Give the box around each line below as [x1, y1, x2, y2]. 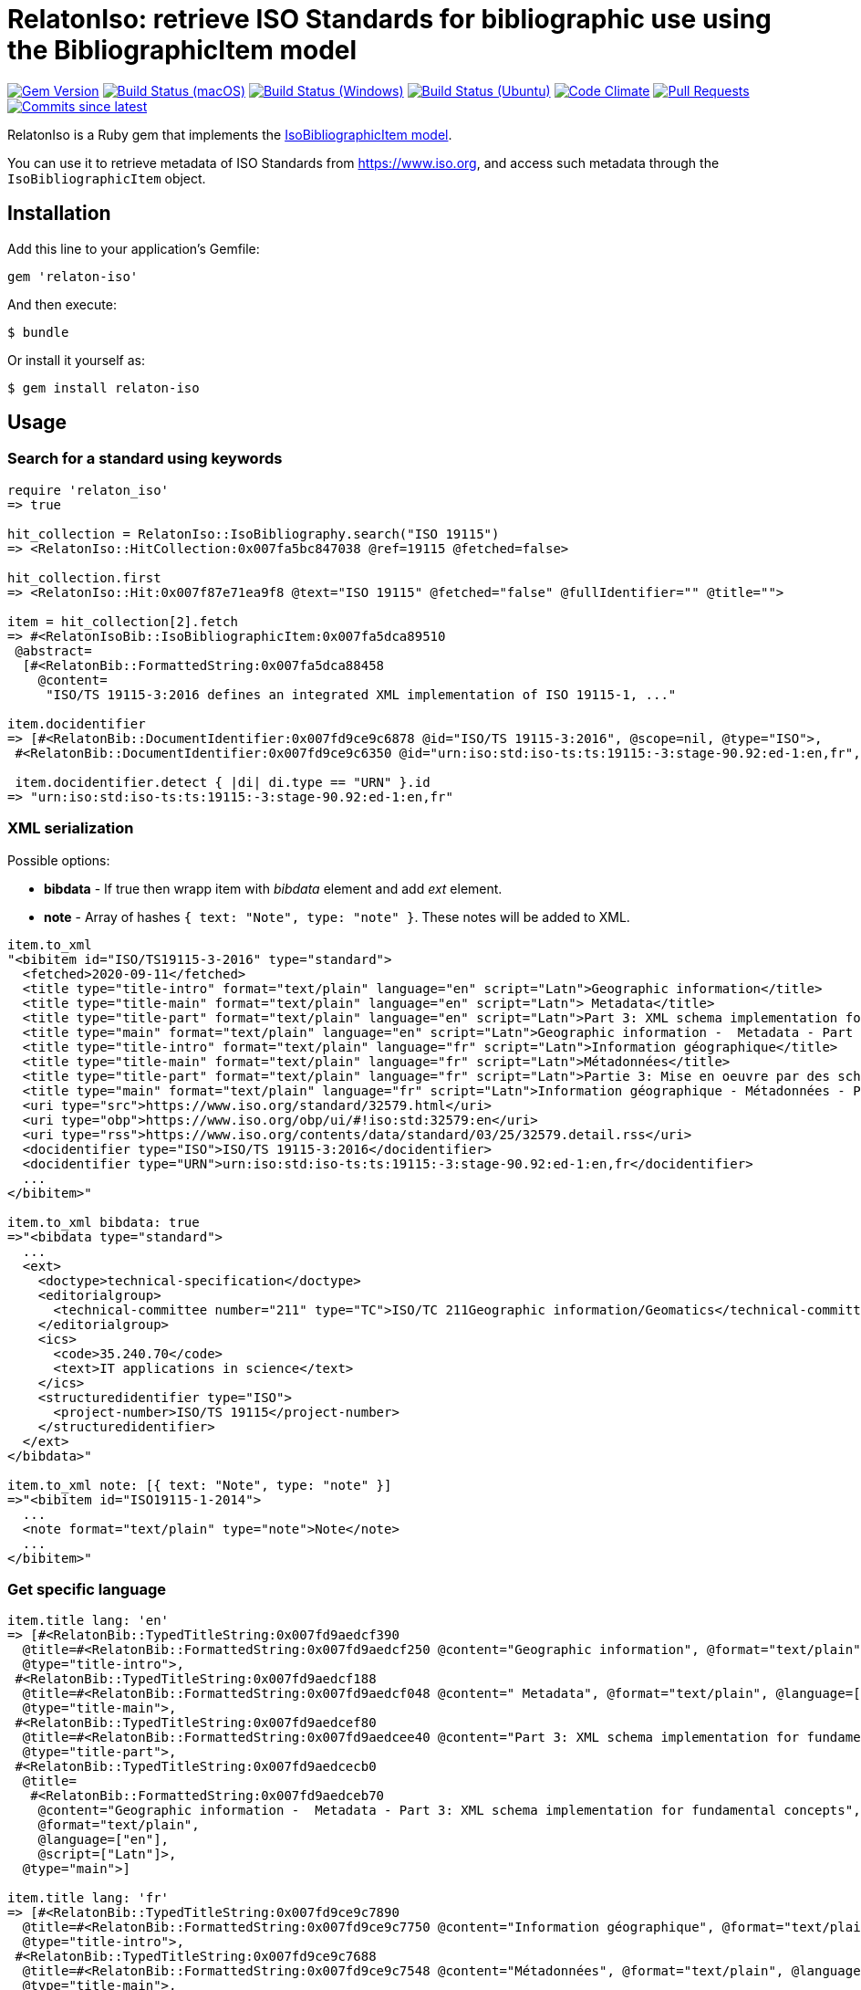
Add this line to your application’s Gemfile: [7, 240, 260, 257]
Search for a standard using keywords [7, 449, 283, 468]
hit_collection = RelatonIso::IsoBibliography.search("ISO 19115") [7, 526, 500, 541]
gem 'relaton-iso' [7, 268, 139, 284]
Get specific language [7, 1579, 166, 1598]
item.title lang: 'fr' [7, 1890, 170, 1906]
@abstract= [15, 643, 92, 658]
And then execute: [7, 296, 117, 312]
